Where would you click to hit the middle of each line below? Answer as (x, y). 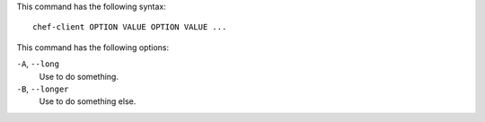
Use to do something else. (88, 101)
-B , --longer (43, 89)
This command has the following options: (93, 47)
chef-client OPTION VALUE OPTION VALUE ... (130, 27)
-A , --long (38, 64)
